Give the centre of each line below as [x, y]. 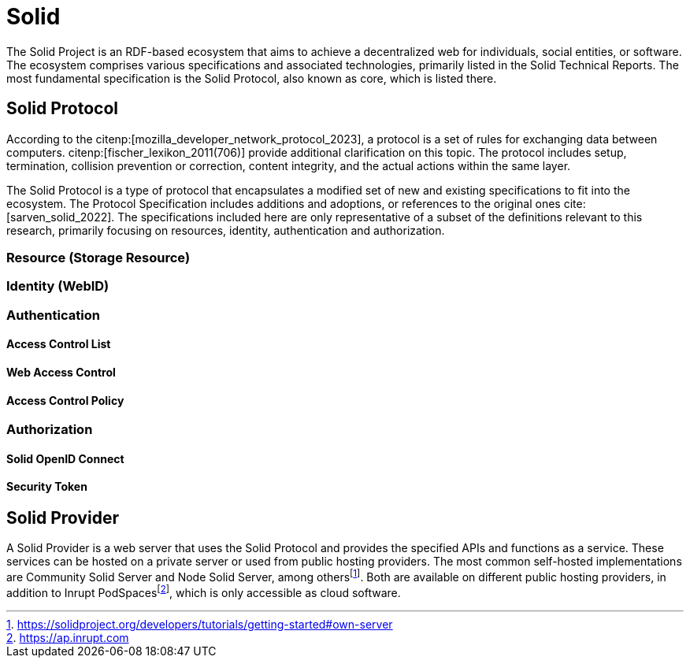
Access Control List [59, 344]
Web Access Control [61, 372]
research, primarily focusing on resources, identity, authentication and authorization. [226, 230]
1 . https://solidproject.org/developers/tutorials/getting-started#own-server [200, 624]
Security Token [47, 487]
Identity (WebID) [58, 286]
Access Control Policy [65, 400]
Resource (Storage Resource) [98, 257]
